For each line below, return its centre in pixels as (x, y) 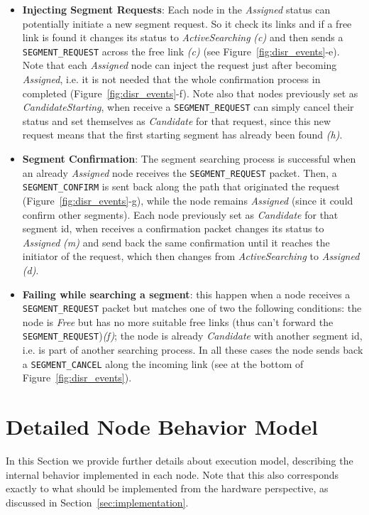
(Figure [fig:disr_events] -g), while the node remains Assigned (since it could (188, 200)
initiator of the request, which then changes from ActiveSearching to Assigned (191, 256)
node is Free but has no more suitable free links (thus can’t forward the (178, 321)
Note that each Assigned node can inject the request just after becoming (180, 65)
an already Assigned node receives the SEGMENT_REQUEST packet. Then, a (180, 172)
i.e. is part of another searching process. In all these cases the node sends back (193, 350)
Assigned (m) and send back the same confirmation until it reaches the (176, 242)
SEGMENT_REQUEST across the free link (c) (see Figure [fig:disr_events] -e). (181, 51)
